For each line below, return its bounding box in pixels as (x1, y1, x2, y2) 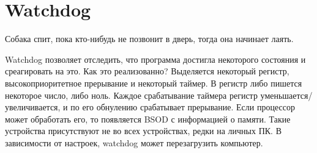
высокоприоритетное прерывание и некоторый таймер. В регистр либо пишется (5, 76, 302, 89)
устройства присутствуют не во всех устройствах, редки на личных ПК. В (5, 124, 282, 137)
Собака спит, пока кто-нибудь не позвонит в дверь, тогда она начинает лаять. (5, 32, 294, 45)
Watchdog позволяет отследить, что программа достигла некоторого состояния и (5, 52, 306, 65)
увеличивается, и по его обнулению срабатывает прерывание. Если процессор (5, 101, 295, 113)
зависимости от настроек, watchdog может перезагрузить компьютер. (5, 136, 263, 149)
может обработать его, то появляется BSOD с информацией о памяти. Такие (5, 112, 291, 125)
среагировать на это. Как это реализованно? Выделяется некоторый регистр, (5, 65, 289, 77)
